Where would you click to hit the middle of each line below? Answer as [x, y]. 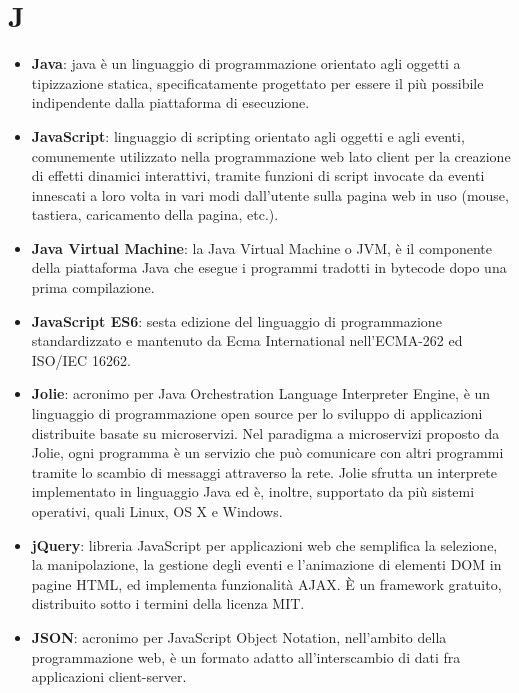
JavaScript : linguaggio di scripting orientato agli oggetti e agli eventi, [248, 135]
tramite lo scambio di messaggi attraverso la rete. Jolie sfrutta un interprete [264, 471]
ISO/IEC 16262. [81, 359]
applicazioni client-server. [109, 676]
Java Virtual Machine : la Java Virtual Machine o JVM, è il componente [261, 247]
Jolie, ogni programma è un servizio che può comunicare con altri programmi [267, 452]
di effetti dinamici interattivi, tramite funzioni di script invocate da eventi [258, 175]
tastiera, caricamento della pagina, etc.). [155, 214]
